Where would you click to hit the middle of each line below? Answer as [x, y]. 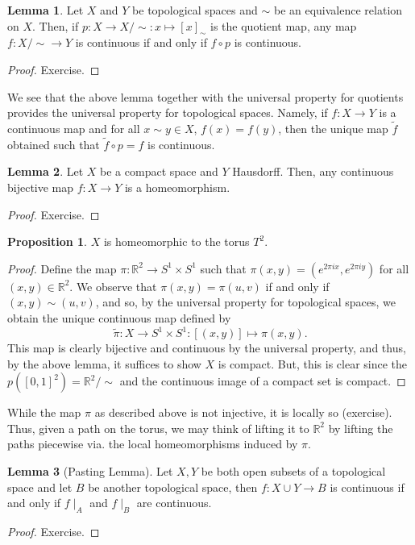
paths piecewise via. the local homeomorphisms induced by [153, 444]
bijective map [41, 187]
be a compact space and [159, 171]
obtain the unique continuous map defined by [119, 317]
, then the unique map [333, 128]
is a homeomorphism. [177, 187]
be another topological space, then [173, 487]
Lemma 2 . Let [46, 171]
